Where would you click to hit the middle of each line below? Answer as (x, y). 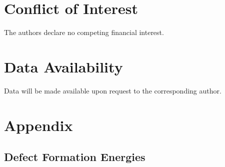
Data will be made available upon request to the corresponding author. (113, 90)
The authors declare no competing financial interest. (84, 32)
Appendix (38, 125)
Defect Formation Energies (75, 157)
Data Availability (63, 66)
